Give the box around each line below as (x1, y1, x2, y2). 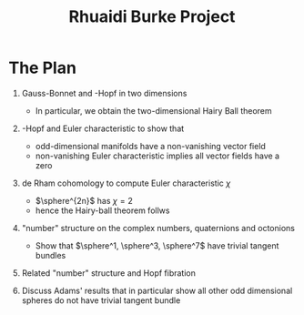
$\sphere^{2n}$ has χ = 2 (35, 195, 134, 206)
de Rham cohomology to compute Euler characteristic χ (21, 178, 231, 188)
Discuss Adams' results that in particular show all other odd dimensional (21, 285, 293, 296)
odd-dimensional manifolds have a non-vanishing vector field (35, 140, 266, 151)
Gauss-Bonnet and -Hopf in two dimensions (21, 87, 187, 98)
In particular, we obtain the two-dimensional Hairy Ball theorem (35, 105, 272, 116)
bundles (35, 249, 66, 260)
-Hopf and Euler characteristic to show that (21, 123, 185, 134)
